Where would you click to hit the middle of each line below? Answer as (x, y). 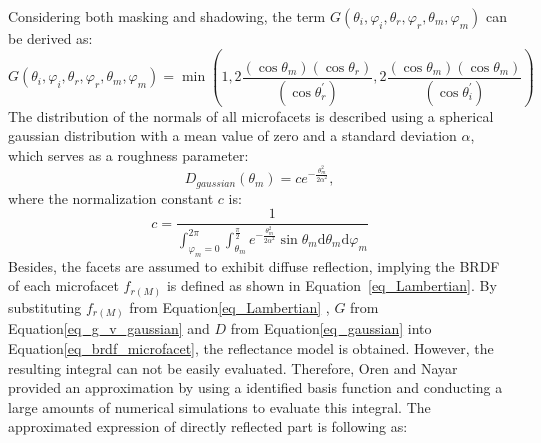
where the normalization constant (111, 197)
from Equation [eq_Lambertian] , (229, 306)
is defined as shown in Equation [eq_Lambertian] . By (331, 285)
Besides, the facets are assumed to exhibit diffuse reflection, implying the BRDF (254, 265)
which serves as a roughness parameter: (128, 154)
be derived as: (50, 38)
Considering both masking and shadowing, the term (167, 16)
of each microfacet (63, 285)
